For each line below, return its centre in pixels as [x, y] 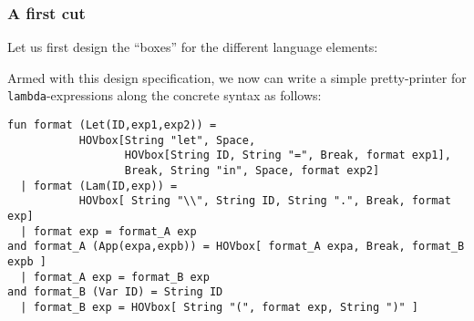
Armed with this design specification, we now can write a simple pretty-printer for [237, 77]
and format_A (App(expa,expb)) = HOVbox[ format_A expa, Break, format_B [236, 247]
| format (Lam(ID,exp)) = [99, 186]
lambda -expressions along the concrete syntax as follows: [165, 95]
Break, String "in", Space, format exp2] [252, 171]
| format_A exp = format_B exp [115, 277]
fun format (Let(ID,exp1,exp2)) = [112, 125]
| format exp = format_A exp [108, 231]
